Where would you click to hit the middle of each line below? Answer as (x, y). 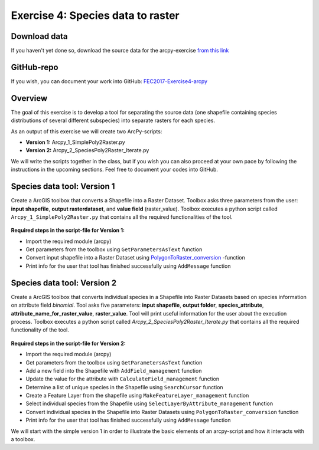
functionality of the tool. (40, 330)
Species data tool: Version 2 (64, 283)
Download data (39, 36)
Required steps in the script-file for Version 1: (68, 231)
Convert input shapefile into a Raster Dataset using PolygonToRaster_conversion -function (135, 258)
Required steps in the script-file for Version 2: (69, 343)
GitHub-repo (35, 67)
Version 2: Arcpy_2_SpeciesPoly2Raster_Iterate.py (87, 150)
